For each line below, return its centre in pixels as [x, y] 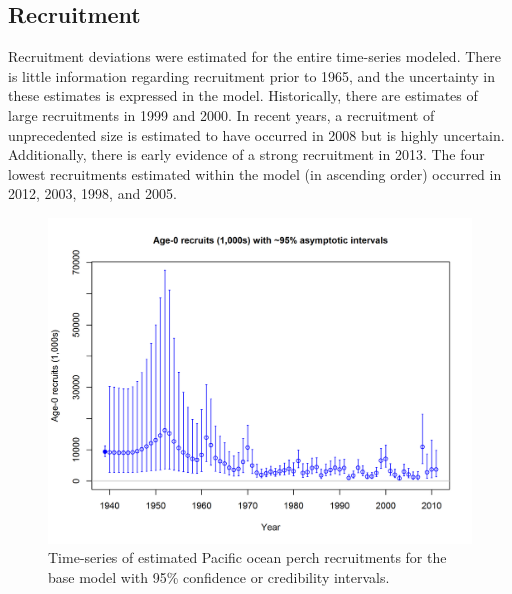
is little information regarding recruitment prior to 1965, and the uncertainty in [251, 75]
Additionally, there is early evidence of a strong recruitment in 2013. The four [246, 154]
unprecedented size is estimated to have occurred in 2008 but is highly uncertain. [256, 134]
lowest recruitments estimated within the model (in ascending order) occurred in [255, 173]
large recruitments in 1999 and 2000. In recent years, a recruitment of [221, 114]
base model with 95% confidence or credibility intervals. [219, 577]
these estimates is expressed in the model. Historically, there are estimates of [243, 95]
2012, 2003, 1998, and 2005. [92, 193]
